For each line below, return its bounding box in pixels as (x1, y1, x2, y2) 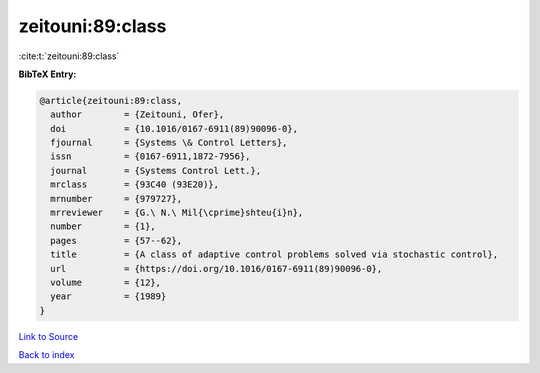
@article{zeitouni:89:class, (39, 95, 183, 106)
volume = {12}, (50, 277, 162, 288)
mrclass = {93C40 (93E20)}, (50, 179, 220, 190)
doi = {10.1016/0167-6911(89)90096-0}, (50, 123, 299, 134)
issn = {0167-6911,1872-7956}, (50, 151, 251, 162)
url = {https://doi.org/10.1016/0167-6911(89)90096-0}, (50, 263, 383, 274)
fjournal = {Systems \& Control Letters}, (50, 137, 288, 149)
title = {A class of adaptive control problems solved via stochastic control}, (50, 249, 499, 260)
